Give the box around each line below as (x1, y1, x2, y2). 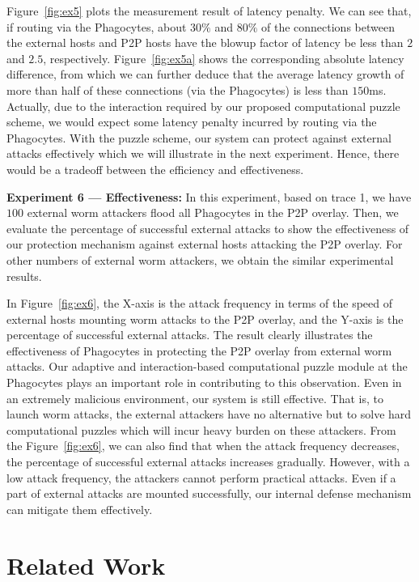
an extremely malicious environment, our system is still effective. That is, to (6, 389, 384, 406)
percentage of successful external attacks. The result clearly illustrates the (6, 326, 373, 343)
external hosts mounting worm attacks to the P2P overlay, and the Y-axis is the (6, 310, 404, 327)
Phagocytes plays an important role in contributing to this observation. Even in (6, 374, 402, 391)
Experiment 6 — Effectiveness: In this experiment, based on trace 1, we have (6, 188, 412, 205)
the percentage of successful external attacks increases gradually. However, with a (6, 453, 410, 470)
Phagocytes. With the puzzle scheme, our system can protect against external (6, 129, 391, 146)
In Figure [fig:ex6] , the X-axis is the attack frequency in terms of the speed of (6, 295, 393, 312)
